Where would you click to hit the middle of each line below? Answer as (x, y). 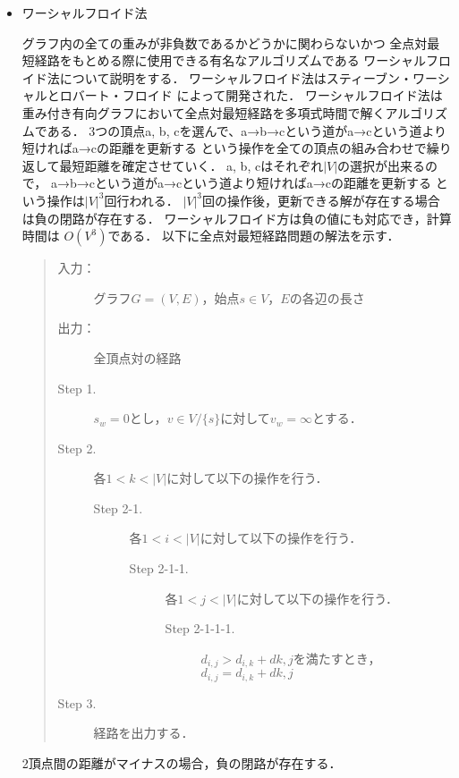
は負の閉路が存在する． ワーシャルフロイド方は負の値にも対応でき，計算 (237, 218)
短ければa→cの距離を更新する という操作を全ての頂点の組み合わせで (224, 148)
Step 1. (77, 388)
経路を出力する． (144, 733)
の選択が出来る (382, 165)
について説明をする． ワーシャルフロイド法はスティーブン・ (236, 77)
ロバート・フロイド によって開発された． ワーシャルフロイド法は (251, 95)
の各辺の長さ (327, 297)
